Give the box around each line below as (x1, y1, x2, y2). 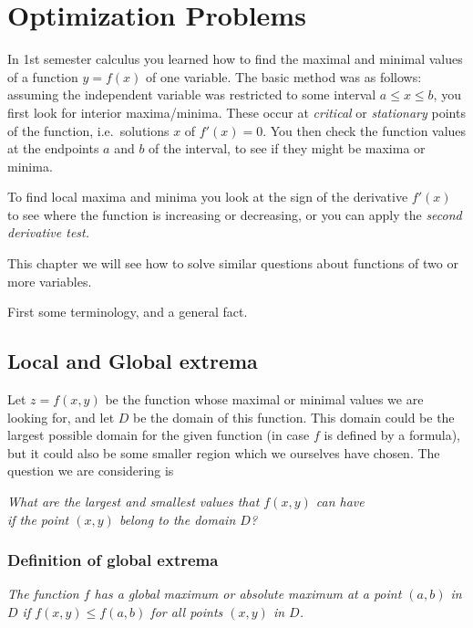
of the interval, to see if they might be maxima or (149, 139, 426, 158)
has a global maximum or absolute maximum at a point (94, 584, 402, 603)
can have (315, 492, 365, 511)
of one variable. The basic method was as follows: (146, 67, 422, 86)
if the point (7, 509, 69, 529)
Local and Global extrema (7, 347, 258, 375)
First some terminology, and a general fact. (7, 302, 248, 321)
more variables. (7, 271, 92, 290)
